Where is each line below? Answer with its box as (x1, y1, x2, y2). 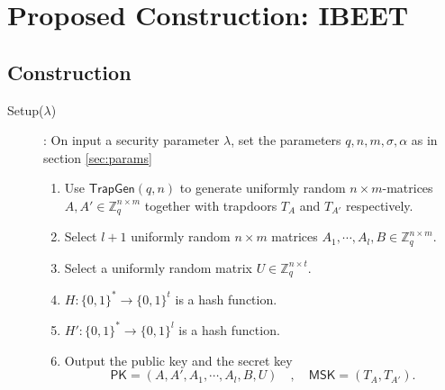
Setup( (7, 100, 44, 119)
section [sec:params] (43, 148, 152, 167)
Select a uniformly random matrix (64, 258, 252, 277)
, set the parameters (231, 131, 341, 150)
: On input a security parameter (43, 131, 220, 150)
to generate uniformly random (179, 178, 346, 197)
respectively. (346, 195, 413, 214)
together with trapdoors (144, 195, 277, 214)
